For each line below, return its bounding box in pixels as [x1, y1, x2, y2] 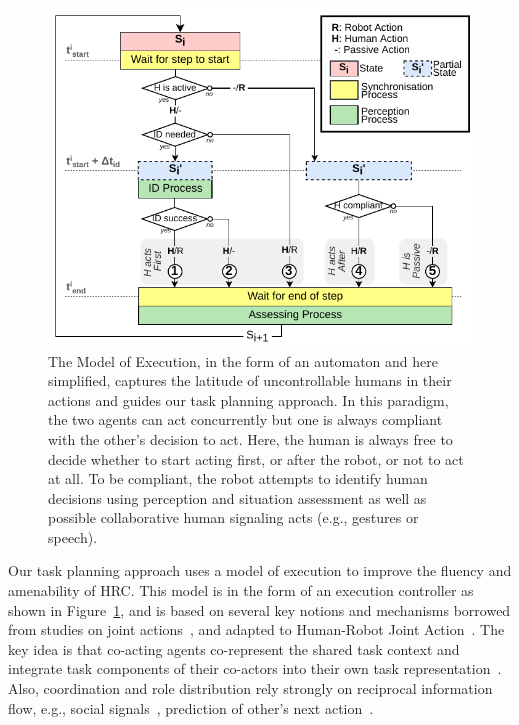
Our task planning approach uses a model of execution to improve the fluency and [8, 560, 512, 581]
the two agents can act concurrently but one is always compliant [48, 409, 443, 430]
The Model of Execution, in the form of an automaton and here [48, 350, 438, 371]
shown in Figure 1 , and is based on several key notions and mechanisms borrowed [8, 599, 511, 620]
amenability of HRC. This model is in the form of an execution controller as [8, 580, 474, 601]
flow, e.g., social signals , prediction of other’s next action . [8, 697, 374, 718]
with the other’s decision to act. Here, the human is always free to [48, 428, 453, 449]
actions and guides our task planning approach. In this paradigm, [48, 389, 449, 410]
